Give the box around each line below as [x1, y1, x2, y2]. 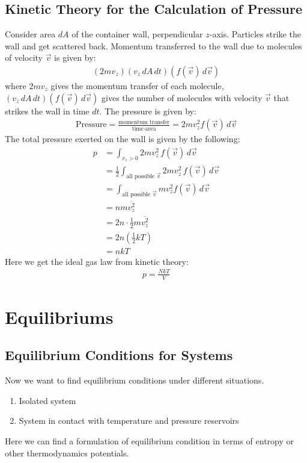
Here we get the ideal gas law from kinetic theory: [5, 255, 189, 267]
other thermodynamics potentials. [5, 446, 129, 459]
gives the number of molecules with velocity [102, 91, 263, 104]
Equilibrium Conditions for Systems [5, 346, 233, 364]
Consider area [5, 28, 56, 40]
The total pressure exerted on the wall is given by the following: [5, 132, 240, 145]
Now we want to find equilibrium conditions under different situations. [5, 374, 264, 387]
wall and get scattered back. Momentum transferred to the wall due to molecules [5, 39, 302, 52]
